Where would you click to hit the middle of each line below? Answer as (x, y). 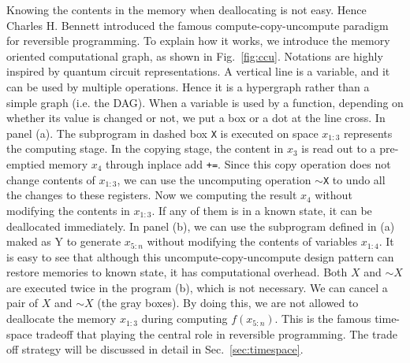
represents (368, 133)
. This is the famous (323, 319)
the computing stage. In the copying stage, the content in (145, 148)
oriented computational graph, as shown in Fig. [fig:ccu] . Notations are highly (195, 56)
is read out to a (339, 148)
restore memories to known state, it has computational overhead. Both (177, 272)
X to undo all (354, 179)
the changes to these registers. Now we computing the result (152, 195)
